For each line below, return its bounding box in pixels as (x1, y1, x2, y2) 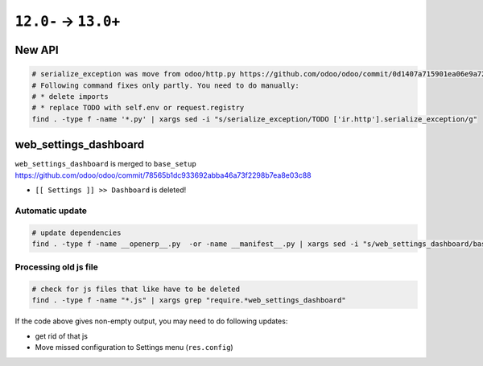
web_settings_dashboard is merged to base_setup (14, 159, 196, 169)
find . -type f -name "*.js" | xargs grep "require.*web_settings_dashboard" (31, 296, 346, 305)
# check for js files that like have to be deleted (31, 285, 241, 294)
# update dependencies (31, 228, 122, 237)
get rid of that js (35, 331, 89, 341)
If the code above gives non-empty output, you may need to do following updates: (14, 316, 288, 326)
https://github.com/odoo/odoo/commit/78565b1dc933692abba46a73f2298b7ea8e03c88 (14, 170, 312, 180)
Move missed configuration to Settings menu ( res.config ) (35, 343, 233, 352)
